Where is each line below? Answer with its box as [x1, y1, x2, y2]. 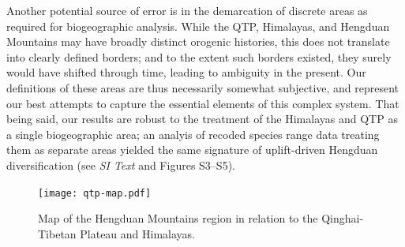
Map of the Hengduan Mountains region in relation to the [38, 210, 318, 226]
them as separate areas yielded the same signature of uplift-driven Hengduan [6, 141, 378, 158]
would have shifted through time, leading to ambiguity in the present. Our [6, 64, 366, 80]
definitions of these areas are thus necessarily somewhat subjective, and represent [6, 79, 399, 95]
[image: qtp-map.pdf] [38, 187, 152, 199]
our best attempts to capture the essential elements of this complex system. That [6, 95, 399, 111]
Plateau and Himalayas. [80, 225, 196, 241]
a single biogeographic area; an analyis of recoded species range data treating [6, 125, 380, 142]
